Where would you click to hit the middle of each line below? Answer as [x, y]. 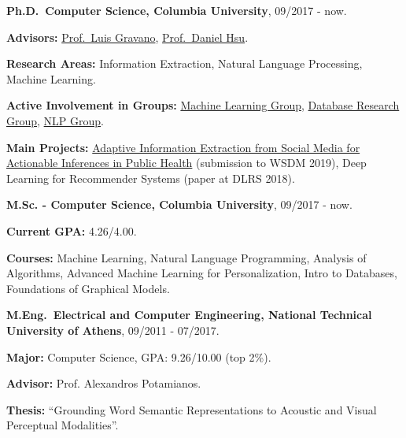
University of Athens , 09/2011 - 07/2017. [113, 330]
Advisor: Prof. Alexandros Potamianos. [104, 383]
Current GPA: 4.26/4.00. [72, 230]
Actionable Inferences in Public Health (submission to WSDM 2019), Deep [186, 163]
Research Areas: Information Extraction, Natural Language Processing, [185, 63]
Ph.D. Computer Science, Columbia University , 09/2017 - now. [177, 10]
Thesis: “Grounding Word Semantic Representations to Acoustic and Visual [192, 409]
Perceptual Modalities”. [63, 425]
